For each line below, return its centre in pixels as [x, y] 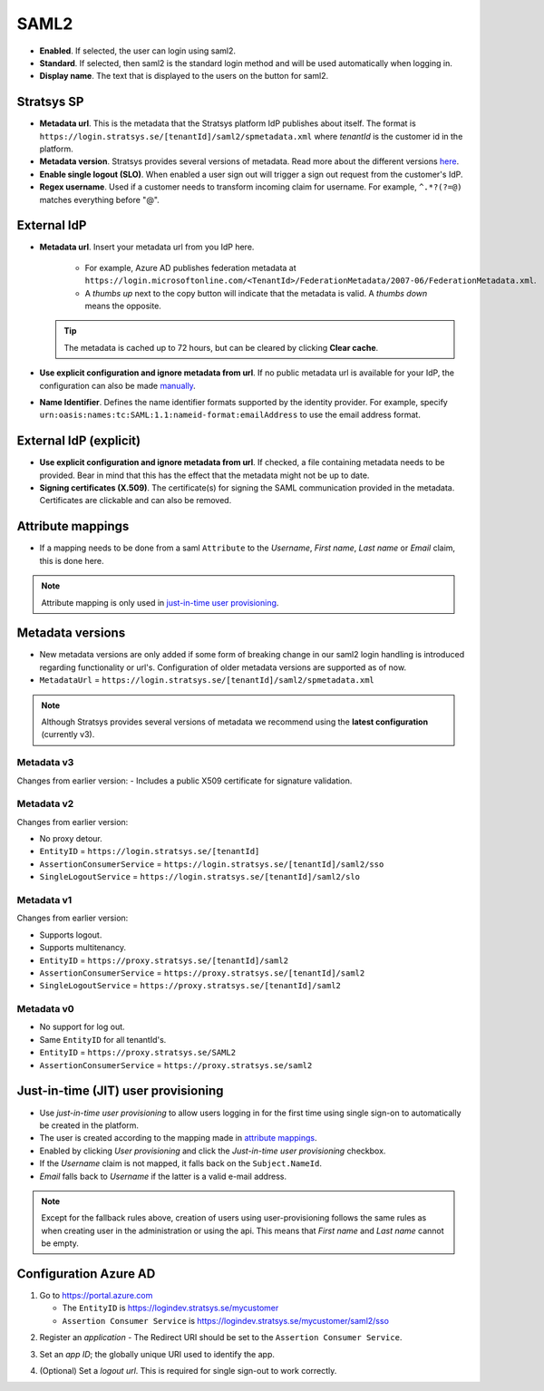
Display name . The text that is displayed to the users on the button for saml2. [184, 76]
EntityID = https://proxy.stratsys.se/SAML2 [137, 1053]
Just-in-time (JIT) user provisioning [120, 1091]
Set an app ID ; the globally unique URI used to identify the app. [157, 1354]
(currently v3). [68, 734]
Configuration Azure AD [86, 1274]
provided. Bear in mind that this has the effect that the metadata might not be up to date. [204, 475]
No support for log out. [83, 1027]
